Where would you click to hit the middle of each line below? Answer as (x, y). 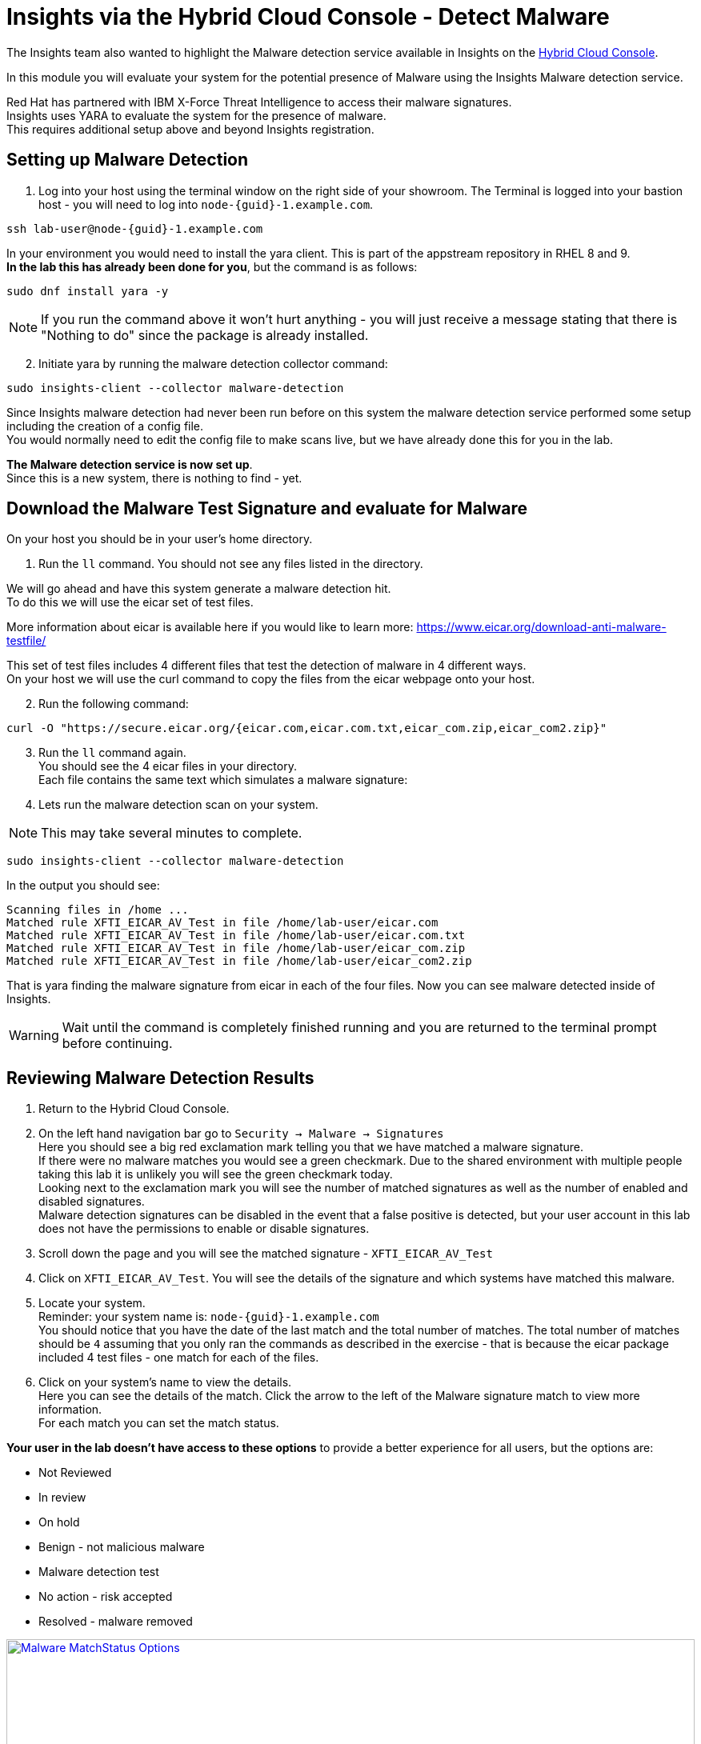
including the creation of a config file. (105, 426)
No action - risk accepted (106, 1597)
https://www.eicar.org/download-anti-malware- (541, 627)
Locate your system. (92, 1303)
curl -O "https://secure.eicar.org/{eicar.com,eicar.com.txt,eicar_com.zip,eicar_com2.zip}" (307, 728)
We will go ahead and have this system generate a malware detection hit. (199, 589)
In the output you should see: (83, 886)
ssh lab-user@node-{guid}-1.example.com (135, 228)
